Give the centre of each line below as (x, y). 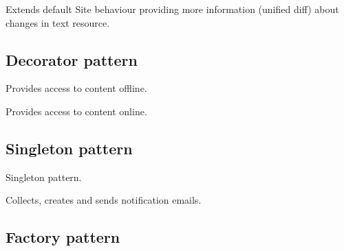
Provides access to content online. (76, 111)
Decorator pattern (72, 59)
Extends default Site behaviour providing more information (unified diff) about (172, 9)
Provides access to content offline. (76, 88)
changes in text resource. (58, 22)
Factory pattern (63, 237)
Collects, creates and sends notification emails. (104, 200)
